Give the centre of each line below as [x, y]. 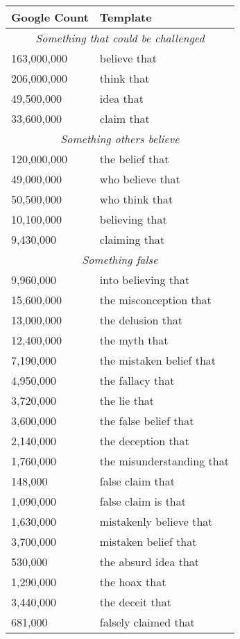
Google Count [50, 17]
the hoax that [133, 582]
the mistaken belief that [158, 360]
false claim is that [143, 501]
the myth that [134, 340]
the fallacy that [137, 380]
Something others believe [120, 139]
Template [126, 17]
